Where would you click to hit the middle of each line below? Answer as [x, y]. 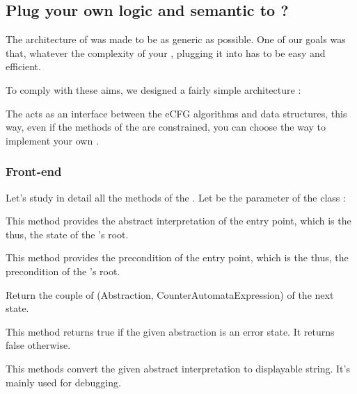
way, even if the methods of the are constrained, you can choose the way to [166, 127]
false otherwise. [38, 345]
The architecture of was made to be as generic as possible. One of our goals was [176, 39]
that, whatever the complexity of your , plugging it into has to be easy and [166, 52]
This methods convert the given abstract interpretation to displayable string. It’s [178, 368]
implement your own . [52, 140]
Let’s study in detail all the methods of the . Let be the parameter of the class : [176, 197]
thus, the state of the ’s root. [67, 234]
